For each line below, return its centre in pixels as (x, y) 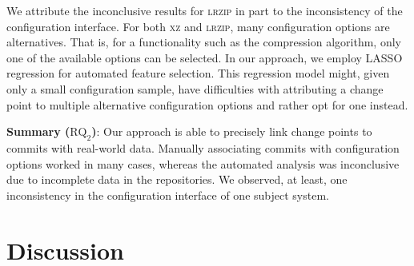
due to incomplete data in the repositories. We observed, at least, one (177, 179)
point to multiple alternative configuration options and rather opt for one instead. (207, 104)
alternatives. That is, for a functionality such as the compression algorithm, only (204, 42)
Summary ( (38, 131)
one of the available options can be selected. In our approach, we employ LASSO (205, 57)
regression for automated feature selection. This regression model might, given (198, 73)
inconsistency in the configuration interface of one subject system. (168, 195)
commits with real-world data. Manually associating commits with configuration (203, 147)
